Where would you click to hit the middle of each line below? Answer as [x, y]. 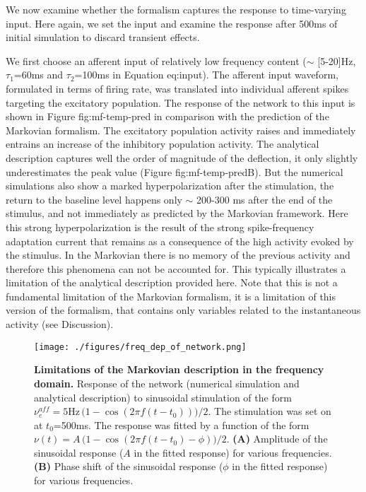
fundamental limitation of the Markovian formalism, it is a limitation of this [171, 296]
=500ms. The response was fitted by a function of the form [181, 424]
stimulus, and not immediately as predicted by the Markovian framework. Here [177, 213]
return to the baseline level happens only [94, 199]
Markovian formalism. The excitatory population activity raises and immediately [181, 130]
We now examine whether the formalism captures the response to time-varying [176, 9]
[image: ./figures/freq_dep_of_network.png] [140, 347]
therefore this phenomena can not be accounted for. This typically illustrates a [176, 268]
